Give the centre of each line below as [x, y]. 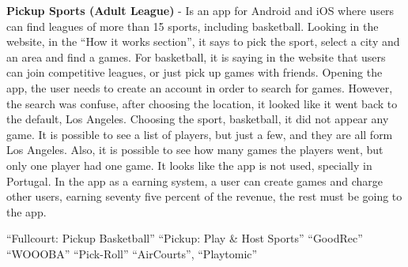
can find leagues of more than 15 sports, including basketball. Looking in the [193, 26]
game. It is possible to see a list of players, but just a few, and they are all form [200, 134]
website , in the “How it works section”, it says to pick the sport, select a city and [203, 41]
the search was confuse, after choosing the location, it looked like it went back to [202, 103]
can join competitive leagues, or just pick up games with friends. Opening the [195, 72]
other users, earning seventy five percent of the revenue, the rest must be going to [204, 196]
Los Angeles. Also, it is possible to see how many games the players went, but [195, 150]
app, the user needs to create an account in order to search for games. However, [200, 87]
